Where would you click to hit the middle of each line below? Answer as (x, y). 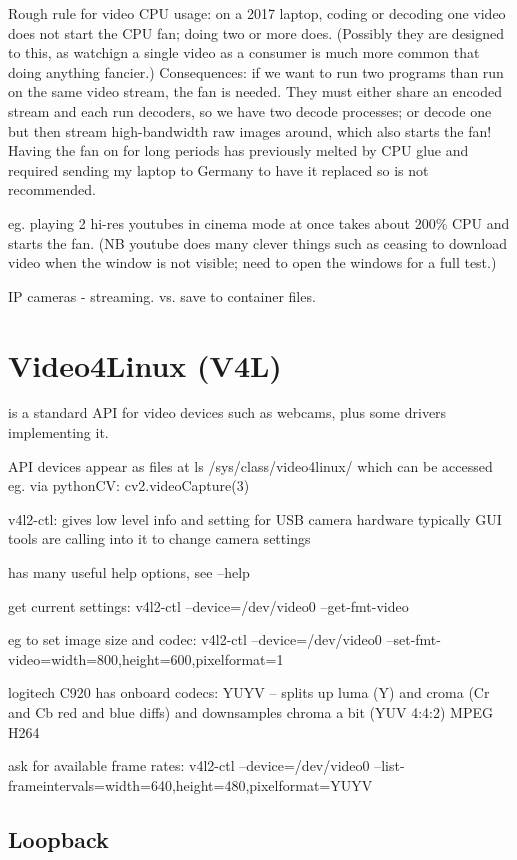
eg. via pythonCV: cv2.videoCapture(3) (129, 485)
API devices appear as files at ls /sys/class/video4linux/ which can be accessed (250, 465)
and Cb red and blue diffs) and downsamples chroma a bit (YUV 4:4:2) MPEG (250, 711)
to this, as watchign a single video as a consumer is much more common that (244, 52)
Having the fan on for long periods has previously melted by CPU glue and (238, 150)
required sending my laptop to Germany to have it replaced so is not (218, 169)
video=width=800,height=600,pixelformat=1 (146, 658)
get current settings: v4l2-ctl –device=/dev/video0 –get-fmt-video (208, 605)
